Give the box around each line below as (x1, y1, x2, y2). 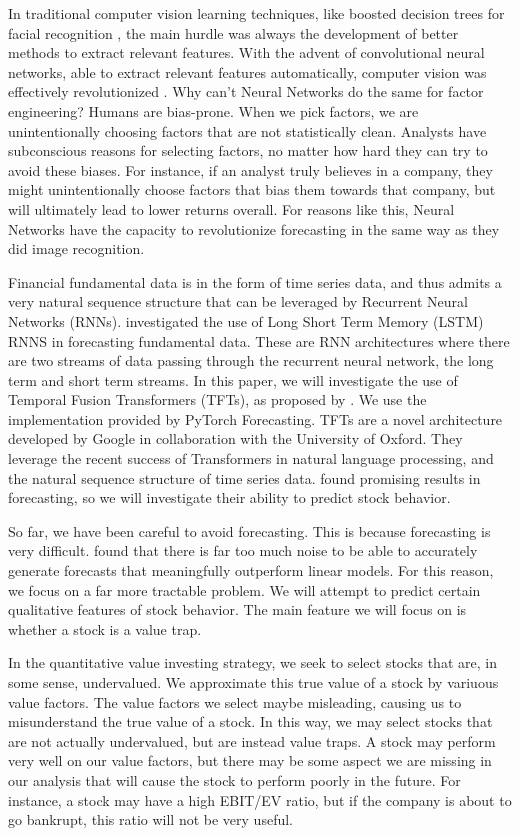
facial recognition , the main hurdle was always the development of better (8, 22, 459, 43)
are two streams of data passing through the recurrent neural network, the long (8, 350, 494, 371)
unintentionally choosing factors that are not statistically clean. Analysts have (8, 120, 487, 141)
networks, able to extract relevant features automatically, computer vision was (8, 61, 487, 82)
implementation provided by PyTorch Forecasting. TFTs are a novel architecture (8, 408, 503, 429)
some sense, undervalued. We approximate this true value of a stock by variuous (8, 672, 499, 692)
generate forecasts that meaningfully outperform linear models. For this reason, (8, 560, 494, 581)
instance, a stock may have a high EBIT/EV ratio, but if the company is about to (8, 789, 512, 810)
